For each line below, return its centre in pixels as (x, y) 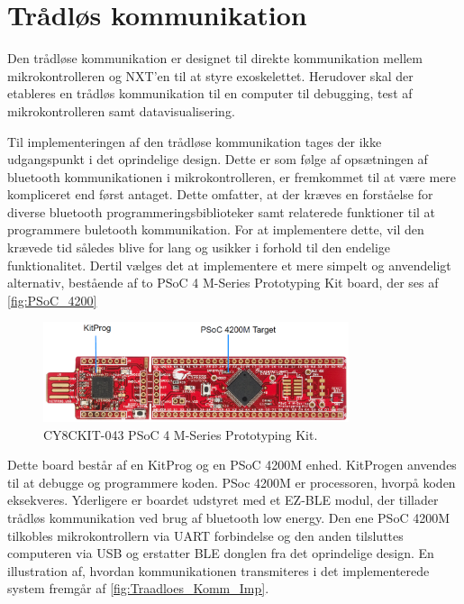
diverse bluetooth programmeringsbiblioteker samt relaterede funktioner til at (222, 211)
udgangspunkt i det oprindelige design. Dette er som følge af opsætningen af (218, 159)
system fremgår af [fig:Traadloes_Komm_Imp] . (138, 588)
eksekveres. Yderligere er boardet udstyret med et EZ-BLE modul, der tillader (223, 500)
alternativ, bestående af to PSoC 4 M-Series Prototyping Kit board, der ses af (223, 283)
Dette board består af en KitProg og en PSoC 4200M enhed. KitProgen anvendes (232, 465)
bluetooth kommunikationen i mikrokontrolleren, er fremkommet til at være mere (232, 176)
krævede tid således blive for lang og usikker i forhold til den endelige (199, 247)
